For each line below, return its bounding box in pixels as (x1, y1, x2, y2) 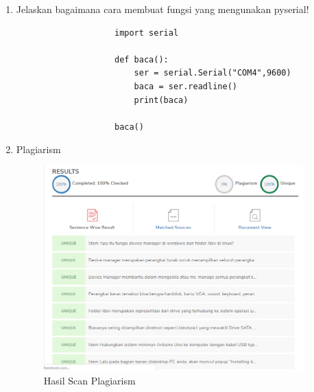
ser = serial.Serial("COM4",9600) (134, 68, 291, 78)
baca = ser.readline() (134, 81, 237, 91)
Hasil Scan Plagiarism (43, 373, 136, 388)
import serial (114, 27, 179, 38)
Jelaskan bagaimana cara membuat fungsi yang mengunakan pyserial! (16, 2, 309, 16)
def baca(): (114, 54, 169, 65)
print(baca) (134, 95, 189, 105)
